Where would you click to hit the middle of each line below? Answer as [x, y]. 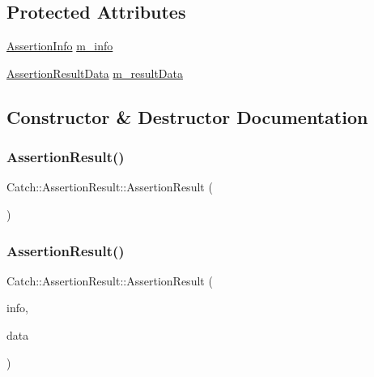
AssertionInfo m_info [60, 46]
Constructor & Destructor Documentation [187, 116]
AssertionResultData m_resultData [95, 73]
